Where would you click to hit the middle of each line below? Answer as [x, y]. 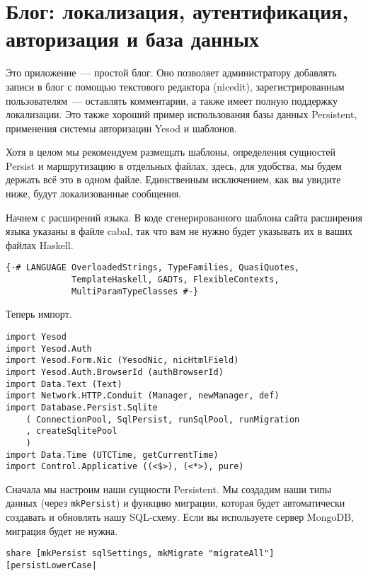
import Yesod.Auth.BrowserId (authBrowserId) [115, 372]
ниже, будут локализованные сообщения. [94, 194]
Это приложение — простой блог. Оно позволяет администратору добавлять [171, 73]
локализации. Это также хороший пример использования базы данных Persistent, [182, 114]
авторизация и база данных [133, 39]
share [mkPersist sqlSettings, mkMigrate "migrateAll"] [140, 554]
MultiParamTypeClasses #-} [135, 291]
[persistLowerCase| [51, 565]
